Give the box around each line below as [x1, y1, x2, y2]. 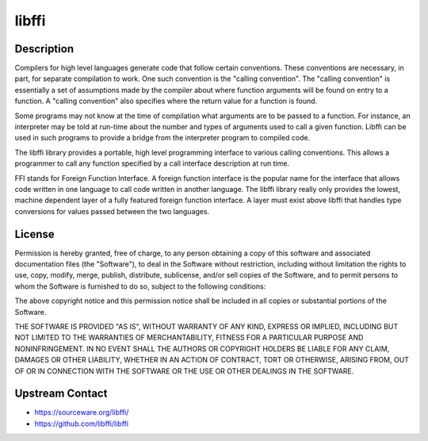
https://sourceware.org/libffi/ [34, 408, 129, 417]
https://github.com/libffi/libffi [34, 419, 129, 428]
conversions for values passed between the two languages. [14, 206, 210, 216]
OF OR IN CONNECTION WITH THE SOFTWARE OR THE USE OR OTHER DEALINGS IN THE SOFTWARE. [14, 366, 354, 376]
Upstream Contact [14, 387, 108, 401]
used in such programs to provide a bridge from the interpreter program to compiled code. [14, 133, 311, 143]
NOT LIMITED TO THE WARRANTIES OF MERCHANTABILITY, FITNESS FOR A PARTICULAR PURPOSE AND [14, 333, 364, 343]
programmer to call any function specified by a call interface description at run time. [14, 159, 289, 168]
